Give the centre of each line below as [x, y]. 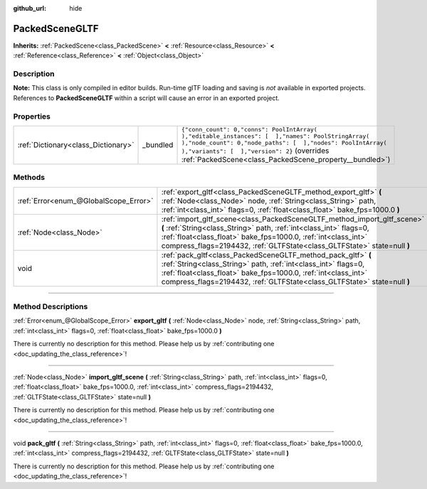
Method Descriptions [51, 307]
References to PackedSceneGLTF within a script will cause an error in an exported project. [147, 98]
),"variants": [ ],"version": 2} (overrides [255, 151]
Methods [29, 178]
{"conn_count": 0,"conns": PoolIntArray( [249, 129]
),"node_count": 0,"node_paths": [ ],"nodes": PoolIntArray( [284, 143]
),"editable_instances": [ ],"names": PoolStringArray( [275, 136]
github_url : [30, 8]
